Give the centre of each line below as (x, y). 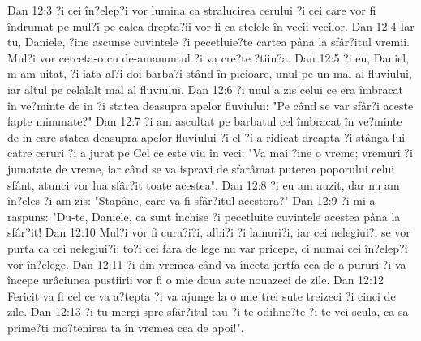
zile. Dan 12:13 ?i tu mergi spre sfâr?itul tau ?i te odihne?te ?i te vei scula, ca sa (208, 311)
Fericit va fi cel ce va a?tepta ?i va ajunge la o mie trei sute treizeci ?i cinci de (202, 295)
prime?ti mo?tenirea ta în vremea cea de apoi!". (126, 327)
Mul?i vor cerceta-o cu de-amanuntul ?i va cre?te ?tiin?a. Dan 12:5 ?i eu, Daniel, (208, 57)
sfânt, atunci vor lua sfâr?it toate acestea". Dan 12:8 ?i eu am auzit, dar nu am (204, 184)
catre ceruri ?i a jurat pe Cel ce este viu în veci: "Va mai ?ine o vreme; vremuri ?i (210, 153)
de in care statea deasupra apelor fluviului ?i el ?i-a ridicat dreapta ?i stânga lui (206, 136)
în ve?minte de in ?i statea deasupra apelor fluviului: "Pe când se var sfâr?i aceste (210, 105)
